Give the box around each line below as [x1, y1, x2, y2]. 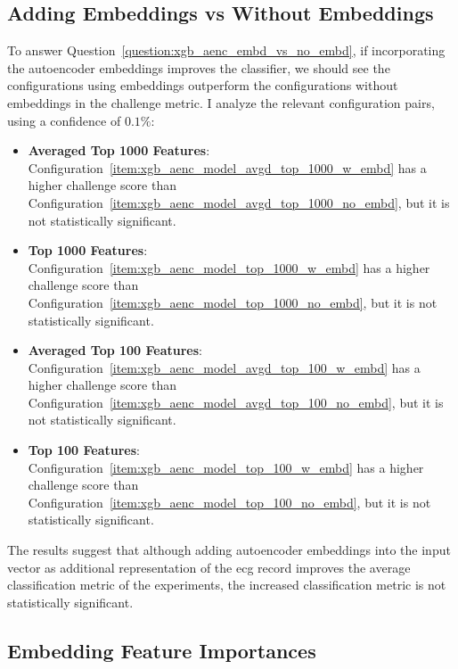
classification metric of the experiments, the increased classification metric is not [7, 575, 446, 594]
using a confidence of [7, 111, 121, 129]
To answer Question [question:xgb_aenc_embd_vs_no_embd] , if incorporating [7, 41, 446, 60]
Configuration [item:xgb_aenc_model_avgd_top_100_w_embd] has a [28, 358, 421, 376]
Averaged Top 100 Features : [28, 341, 202, 359]
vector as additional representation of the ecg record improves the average [7, 557, 411, 576]
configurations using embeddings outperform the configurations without [7, 76, 398, 95]
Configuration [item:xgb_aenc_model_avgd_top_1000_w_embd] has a [28, 158, 427, 177]
